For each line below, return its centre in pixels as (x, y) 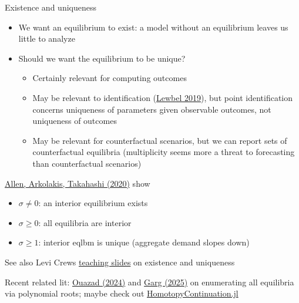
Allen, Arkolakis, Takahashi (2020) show (78, 183)
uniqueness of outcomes (75, 121)
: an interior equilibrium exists (93, 203)
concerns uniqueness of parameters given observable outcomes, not (152, 109)
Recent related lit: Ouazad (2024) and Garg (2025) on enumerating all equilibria (149, 282)
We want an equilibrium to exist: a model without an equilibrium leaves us (153, 27)
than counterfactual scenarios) (87, 163)
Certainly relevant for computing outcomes (110, 78)
